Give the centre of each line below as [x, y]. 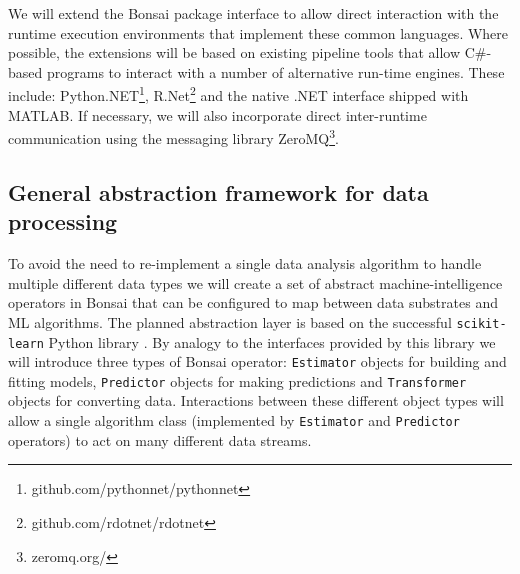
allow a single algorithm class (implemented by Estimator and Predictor [234, 420]
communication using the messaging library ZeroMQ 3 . [173, 136]
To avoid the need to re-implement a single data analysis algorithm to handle [245, 263]
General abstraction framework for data [218, 191]
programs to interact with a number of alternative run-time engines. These [275, 71]
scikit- [481, 323]
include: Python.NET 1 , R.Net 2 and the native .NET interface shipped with [238, 94]
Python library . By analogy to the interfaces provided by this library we [272, 341]
